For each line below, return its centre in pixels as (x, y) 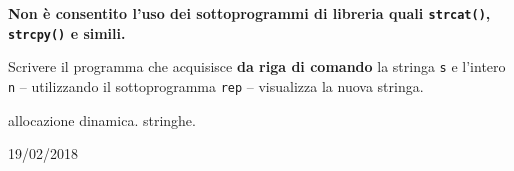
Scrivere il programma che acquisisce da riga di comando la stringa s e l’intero (257, 66)
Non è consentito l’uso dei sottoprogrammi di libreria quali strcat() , (249, 13)
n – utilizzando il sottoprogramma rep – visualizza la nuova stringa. (216, 85)
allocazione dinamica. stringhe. (102, 119)
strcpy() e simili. (67, 32)
